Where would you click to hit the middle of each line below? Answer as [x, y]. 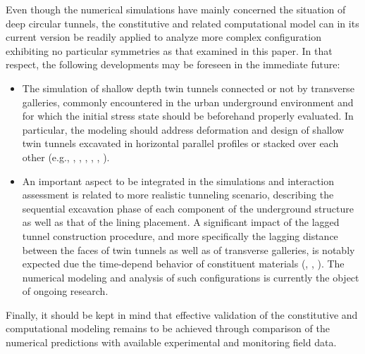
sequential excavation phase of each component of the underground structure [188, 208]
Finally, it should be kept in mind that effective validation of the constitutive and [182, 314]
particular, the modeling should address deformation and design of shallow [183, 129]
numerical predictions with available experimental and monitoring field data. [171, 342]
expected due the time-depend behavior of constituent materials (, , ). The [183, 264]
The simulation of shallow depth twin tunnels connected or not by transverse [188, 88]
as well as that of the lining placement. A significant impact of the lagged [181, 222]
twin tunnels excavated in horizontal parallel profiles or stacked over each [180, 143]
